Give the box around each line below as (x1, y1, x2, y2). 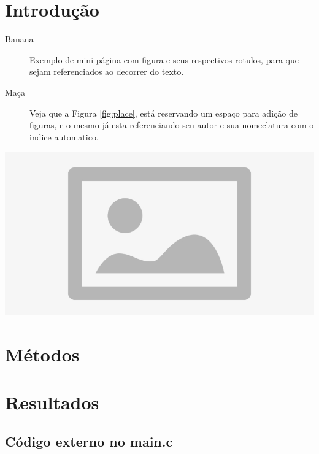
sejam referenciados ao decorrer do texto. (29, 65, 184, 78)
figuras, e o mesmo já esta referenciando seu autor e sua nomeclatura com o (29, 118, 314, 131)
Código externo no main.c (5, 431, 173, 450)
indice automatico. (29, 130, 99, 143)
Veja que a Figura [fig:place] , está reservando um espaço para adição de (29, 106, 298, 119)
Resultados (5, 390, 99, 415)
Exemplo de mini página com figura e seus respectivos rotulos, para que (29, 53, 299, 66)
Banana (5, 33, 34, 45)
